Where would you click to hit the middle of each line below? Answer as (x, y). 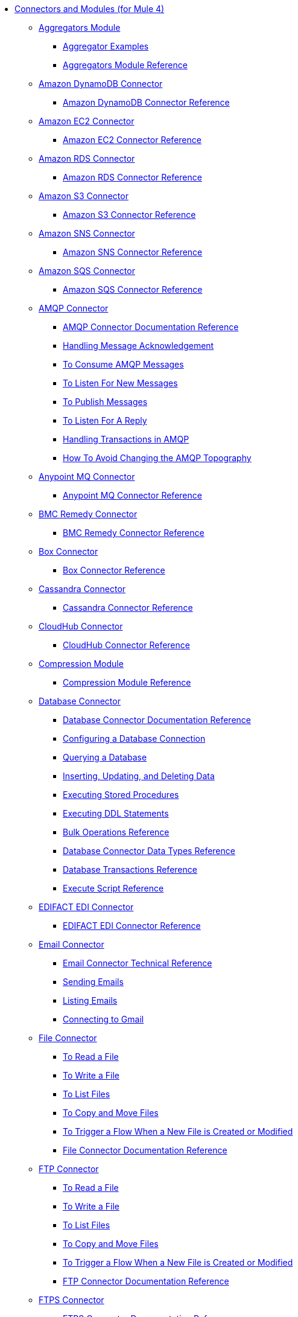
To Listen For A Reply (105, 420)
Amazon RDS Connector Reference (132, 177)
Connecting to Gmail (103, 1019)
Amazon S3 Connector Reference (129, 215)
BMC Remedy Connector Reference (134, 533)
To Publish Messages (105, 402)
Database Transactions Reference (130, 869)
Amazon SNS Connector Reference (133, 252)
